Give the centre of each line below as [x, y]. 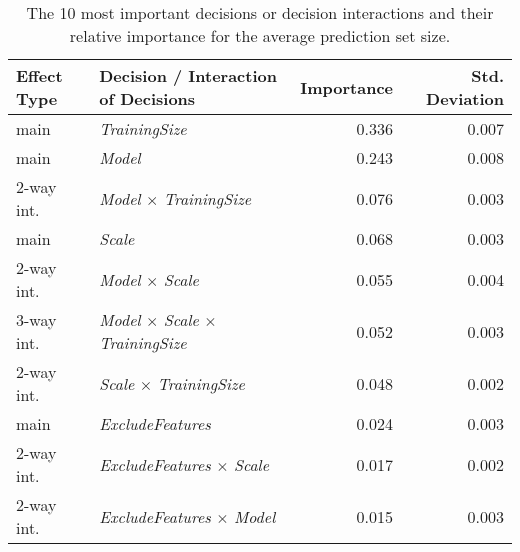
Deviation [465, 98]
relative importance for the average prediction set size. [260, 35]
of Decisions [147, 98]
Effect [39, 75]
